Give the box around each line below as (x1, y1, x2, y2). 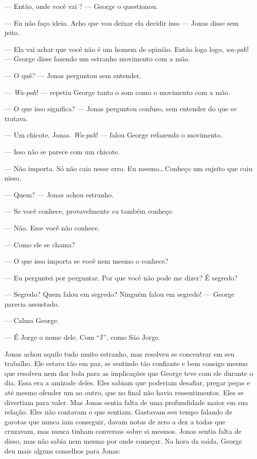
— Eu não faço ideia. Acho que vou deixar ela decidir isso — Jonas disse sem (4, 17, 239, 28)
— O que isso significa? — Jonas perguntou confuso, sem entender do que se (4, 103, 237, 114)
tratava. (4, 113, 28, 123)
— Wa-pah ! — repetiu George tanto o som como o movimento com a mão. (4, 87, 230, 97)
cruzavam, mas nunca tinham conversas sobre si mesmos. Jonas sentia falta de (4, 426, 242, 436)
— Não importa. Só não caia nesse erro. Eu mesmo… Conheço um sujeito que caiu (4, 163, 253, 173)
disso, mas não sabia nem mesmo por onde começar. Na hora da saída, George (4, 436, 242, 446)
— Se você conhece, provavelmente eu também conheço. (4, 206, 174, 216)
